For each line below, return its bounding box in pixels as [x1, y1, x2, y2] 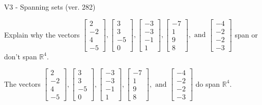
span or [235, 29, 258, 40]
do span [195, 78, 220, 89]
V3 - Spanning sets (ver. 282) [4, 2, 96, 12]
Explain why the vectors [4, 29, 80, 40]
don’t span [4, 51, 37, 61]
